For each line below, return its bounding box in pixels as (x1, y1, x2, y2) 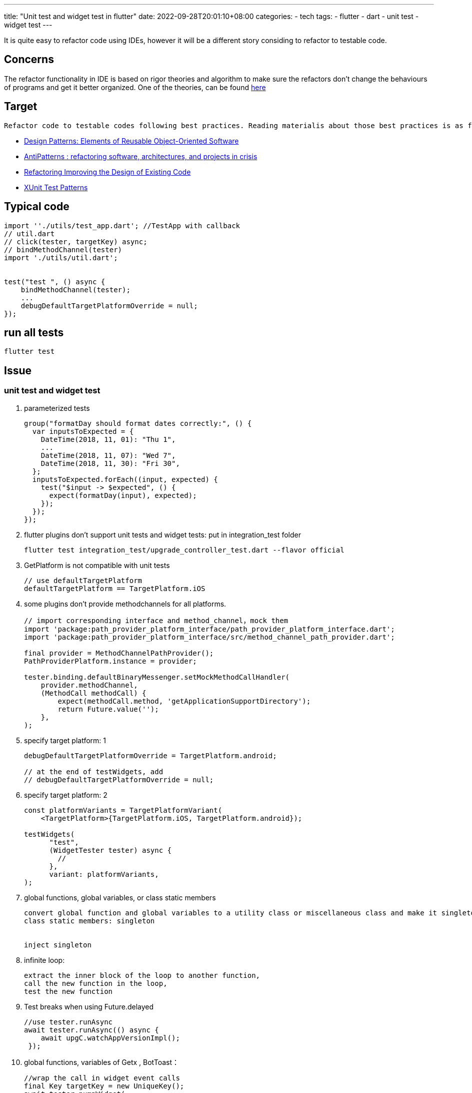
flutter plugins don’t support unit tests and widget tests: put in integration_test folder (24, 530, 301, 539)
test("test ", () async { (4, 277, 105, 286)
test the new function (24, 987, 113, 995)
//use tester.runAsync (24, 1017, 113, 1026)
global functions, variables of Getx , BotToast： (24, 1057, 179, 1066)
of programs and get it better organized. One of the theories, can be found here (4, 83, 266, 92)
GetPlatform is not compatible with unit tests (24, 561, 170, 570)
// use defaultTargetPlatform (24, 576, 142, 585)
